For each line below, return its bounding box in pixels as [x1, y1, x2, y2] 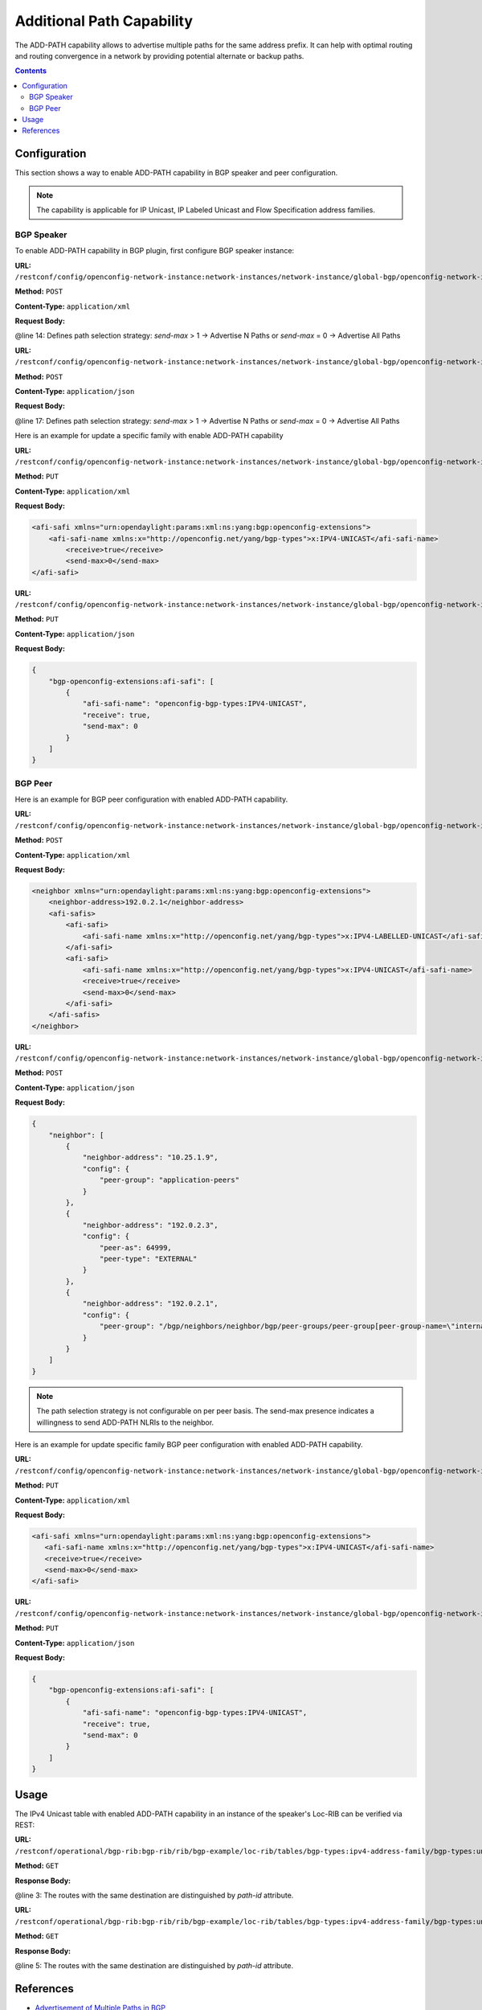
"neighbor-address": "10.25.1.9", [82, 1153, 219, 1162]
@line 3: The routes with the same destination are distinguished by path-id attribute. [14, 1890, 294, 1900]
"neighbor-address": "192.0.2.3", [82, 1220, 219, 1229]
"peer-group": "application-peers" [99, 1175, 240, 1185]
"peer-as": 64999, [99, 1243, 172, 1252]
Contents [14, 66, 47, 76]
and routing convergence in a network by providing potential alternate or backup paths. [14, 51, 304, 60]
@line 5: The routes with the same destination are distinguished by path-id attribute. [14, 1960, 294, 1970]
